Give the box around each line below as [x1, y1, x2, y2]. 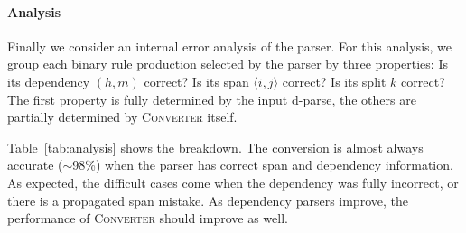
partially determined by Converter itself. [7, 107, 238, 126]
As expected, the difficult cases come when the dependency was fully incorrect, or [7, 172, 459, 191]
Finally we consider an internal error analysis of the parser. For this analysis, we [7, 36, 452, 55]
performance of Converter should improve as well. [7, 209, 288, 228]
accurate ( [7, 155, 63, 174]
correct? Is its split [282, 71, 387, 90]
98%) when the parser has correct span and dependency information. [72, 155, 453, 174]
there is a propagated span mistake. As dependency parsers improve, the [7, 191, 408, 210]
